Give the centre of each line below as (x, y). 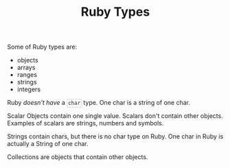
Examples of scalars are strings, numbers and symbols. (85, 123)
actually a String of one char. (48, 144)
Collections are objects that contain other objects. (78, 157)
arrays (26, 68)
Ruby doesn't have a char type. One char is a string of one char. (99, 103)
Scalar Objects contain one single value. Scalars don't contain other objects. (115, 116)
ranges (27, 75)
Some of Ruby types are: (42, 47)
